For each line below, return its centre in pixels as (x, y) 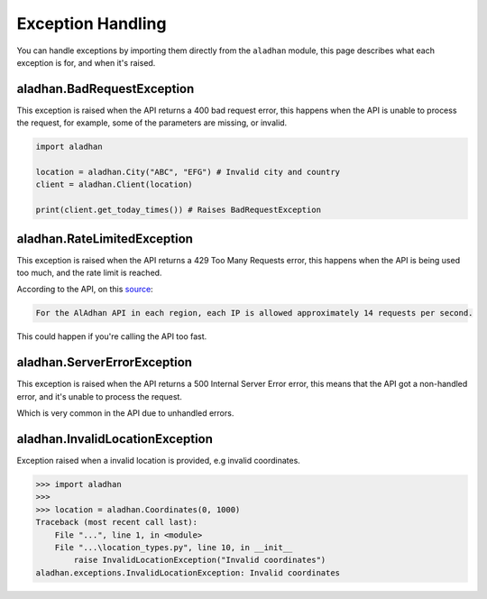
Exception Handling (92, 23)
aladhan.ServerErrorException (105, 362)
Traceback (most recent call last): (117, 522)
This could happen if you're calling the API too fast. (112, 336)
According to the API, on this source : (85, 290)
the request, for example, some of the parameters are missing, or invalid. (152, 123)
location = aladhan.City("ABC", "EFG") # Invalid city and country (188, 172)
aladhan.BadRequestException (106, 89)
